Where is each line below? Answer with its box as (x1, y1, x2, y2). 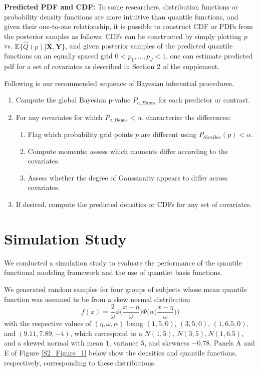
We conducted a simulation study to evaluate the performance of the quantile (4, 257, 242, 267)
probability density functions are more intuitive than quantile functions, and (4, 11, 238, 21)
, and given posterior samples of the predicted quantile (65, 40, 233, 51)
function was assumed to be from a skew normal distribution (4, 293, 190, 304)
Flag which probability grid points (28, 129, 133, 139)
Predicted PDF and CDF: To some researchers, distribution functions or (4, 1, 238, 11)
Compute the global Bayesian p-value (16, 94, 131, 105)
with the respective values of (4, 318, 92, 328)
